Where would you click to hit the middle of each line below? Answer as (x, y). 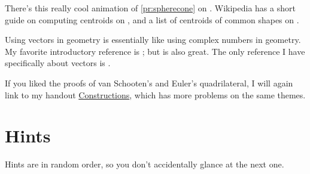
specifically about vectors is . (58, 63)
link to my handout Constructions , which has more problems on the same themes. (155, 94)
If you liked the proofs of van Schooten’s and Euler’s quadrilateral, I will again (149, 83)
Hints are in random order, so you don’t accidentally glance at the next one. (145, 164)
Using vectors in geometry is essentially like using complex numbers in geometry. (153, 40)
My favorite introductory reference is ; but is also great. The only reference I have (155, 51)
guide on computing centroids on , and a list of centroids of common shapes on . (152, 19)
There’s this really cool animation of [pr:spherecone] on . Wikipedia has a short (150, 8)
